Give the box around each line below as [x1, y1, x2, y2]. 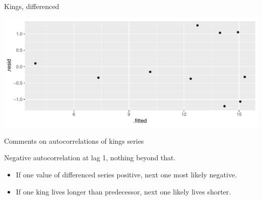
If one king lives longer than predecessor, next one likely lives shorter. [16, 186, 231, 196]
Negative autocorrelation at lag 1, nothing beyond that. [4, 152, 176, 163]
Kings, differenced [4, 1, 59, 11]
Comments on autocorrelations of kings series [4, 135, 144, 146]
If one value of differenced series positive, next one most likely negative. [16, 169, 237, 179]
